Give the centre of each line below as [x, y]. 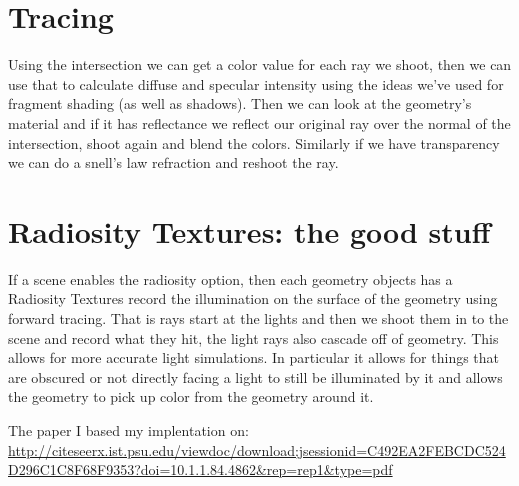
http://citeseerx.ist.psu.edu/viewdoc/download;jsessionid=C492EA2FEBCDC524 [257, 449]
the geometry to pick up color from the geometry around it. [191, 396]
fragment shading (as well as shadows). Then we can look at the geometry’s [240, 103]
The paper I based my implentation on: [128, 429]
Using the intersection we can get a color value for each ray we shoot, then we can [260, 64]
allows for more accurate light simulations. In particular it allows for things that [254, 357]
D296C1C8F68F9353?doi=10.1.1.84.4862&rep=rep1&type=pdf [200, 469]
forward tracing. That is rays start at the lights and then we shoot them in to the [258, 318]
